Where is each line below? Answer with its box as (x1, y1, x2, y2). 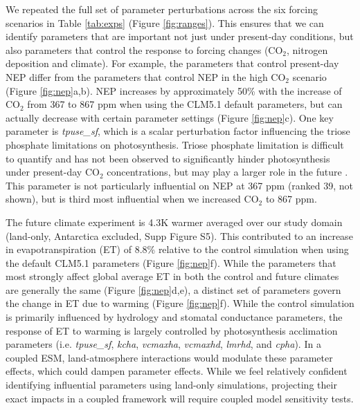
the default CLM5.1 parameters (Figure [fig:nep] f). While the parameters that (6, 255, 336, 270)
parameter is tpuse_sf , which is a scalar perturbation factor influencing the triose (6, 124, 350, 138)
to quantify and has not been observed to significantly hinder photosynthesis (6, 151, 330, 165)
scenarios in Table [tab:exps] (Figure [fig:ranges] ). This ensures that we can (6, 15, 324, 30)
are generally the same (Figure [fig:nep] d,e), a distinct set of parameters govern (6, 282, 341, 297)
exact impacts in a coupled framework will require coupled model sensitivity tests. (6, 391, 354, 405)
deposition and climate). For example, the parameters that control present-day (6, 56, 339, 71)
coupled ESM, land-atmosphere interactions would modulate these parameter (6, 350, 333, 364)
